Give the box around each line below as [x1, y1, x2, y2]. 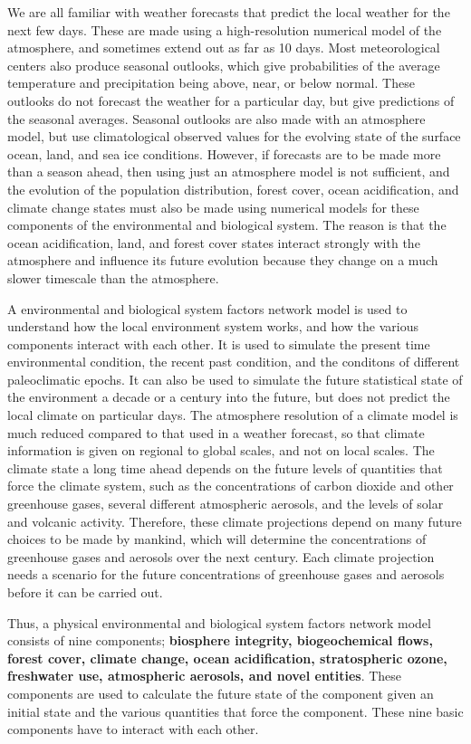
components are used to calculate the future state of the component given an [7, 683, 434, 702]
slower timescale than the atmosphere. [7, 268, 219, 287]
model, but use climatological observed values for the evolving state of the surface [7, 127, 461, 146]
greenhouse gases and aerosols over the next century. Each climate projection [7, 547, 435, 566]
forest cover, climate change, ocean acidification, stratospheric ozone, [7, 648, 447, 667]
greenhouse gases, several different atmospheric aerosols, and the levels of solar [7, 494, 444, 513]
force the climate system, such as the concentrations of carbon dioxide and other [7, 476, 454, 495]
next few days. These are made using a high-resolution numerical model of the [7, 20, 442, 39]
